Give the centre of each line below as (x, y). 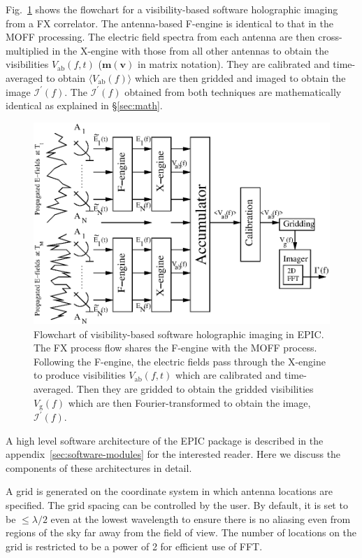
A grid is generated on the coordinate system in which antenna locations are (169, 491)
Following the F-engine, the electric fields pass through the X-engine (180, 361)
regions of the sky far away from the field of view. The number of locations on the (181, 532)
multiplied (27, 50)
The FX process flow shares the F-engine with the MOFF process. (175, 348)
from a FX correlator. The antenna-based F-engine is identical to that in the (169, 23)
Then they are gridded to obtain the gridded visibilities (195, 389)
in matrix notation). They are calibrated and (234, 64)
